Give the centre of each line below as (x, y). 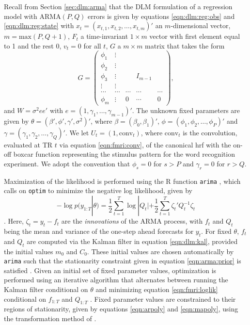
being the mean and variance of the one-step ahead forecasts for (99, 231)
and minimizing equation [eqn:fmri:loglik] (157, 289)
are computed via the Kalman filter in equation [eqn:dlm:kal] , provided (132, 241)
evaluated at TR (28, 144)
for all (92, 45)
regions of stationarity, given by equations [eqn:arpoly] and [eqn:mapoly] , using (121, 309)
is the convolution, (210, 132)
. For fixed (216, 231)
